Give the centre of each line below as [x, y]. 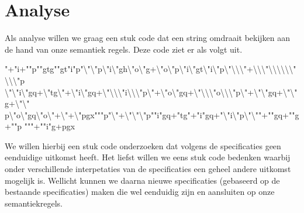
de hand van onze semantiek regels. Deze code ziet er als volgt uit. [124, 49]
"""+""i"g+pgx [50, 126]
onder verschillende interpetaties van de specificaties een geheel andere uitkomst [148, 169]
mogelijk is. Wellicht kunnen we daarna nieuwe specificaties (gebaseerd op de [142, 180]
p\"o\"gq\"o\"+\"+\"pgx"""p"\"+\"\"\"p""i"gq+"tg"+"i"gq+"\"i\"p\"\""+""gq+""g [152, 114]
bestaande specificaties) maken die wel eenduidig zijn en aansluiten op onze [140, 192]
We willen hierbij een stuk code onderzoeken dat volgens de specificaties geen [143, 145]
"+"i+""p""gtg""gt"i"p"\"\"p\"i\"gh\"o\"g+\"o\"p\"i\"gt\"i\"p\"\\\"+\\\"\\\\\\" [151, 69]
